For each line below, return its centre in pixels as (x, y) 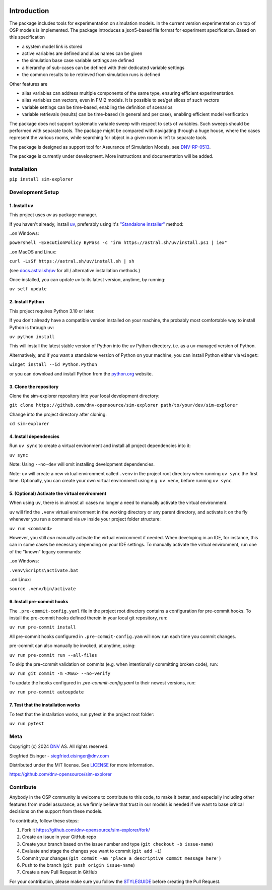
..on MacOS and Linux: (33, 251)
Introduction (29, 11)
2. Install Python (27, 302)
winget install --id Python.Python (53, 365)
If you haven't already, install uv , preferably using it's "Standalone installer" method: (96, 224)
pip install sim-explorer (41, 179)
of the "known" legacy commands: (45, 551)
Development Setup (34, 193)
